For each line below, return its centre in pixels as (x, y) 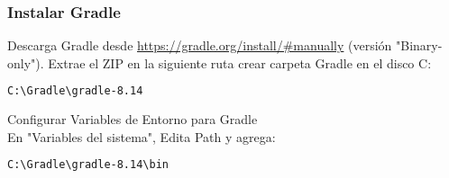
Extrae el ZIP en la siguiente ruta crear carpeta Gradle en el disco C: (240, 62)
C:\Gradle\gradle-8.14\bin (88, 165)
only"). (26, 62)
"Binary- (419, 45)
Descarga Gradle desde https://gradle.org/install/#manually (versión (200, 45)
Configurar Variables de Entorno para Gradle (133, 119)
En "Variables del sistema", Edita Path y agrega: (142, 136)
